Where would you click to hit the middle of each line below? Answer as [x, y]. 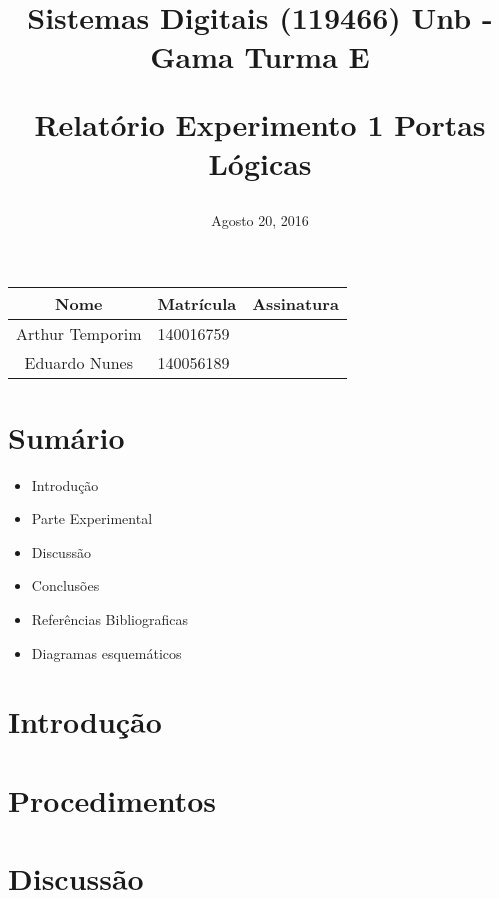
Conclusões [65, 585]
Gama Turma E [260, 56]
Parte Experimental [92, 518]
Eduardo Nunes [78, 362]
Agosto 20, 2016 [260, 219]
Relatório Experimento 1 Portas [260, 123]
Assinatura [295, 303]
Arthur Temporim [79, 333]
